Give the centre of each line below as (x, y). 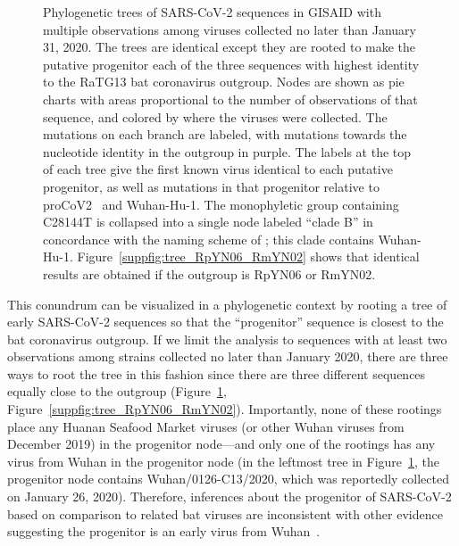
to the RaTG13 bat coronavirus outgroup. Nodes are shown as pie (224, 82)
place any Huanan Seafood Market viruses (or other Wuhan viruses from (206, 426)
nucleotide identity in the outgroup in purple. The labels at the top (227, 151)
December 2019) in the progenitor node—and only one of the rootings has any (221, 444)
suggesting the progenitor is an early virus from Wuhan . (164, 531)
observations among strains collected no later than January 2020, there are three (228, 356)
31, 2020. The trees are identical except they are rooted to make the (229, 47)
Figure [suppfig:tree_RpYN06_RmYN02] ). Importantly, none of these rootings (225, 409)
